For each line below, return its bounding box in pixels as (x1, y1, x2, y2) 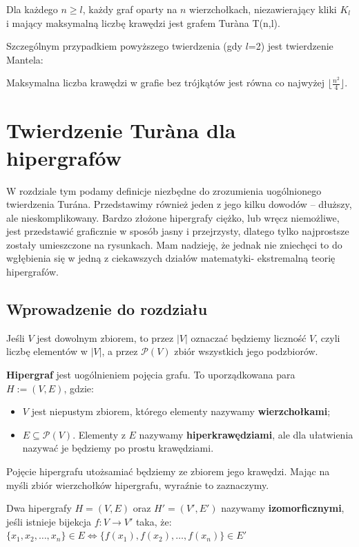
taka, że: (135, 514, 172, 528)
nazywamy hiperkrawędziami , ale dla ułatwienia (139, 427, 353, 441)
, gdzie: (64, 381, 94, 395)
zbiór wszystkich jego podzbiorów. (174, 344, 318, 358)
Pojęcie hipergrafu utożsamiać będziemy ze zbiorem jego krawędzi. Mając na (6, 464, 330, 479)
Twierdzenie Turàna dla (6, 116, 236, 144)
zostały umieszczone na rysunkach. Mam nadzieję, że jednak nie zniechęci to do (6, 237, 342, 251)
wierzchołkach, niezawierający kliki (189, 2, 337, 16)
